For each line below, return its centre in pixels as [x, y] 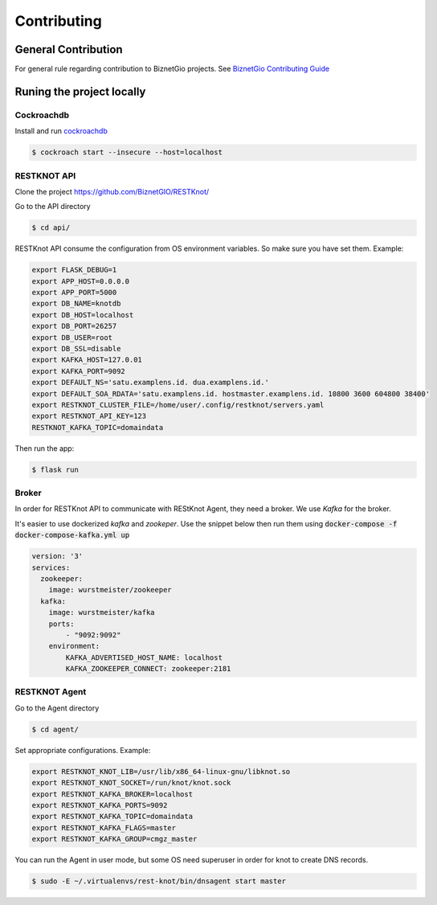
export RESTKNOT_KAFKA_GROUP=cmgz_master [114, 839]
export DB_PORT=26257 [74, 326]
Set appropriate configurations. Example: [83, 750]
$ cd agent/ [55, 729]
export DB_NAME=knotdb [76, 304]
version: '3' [57, 556]
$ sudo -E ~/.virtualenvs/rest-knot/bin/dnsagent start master [159, 881]
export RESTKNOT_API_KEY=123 [89, 416]
